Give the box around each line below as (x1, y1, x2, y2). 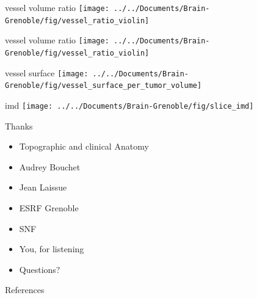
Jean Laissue (19, 181, 67, 194)
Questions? (19, 263, 60, 275)
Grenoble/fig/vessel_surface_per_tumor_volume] (5, 81, 202, 90)
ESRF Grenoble (19, 201, 79, 214)
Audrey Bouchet (19, 160, 81, 173)
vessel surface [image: (5, 66, 89, 79)
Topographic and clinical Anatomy (19, 140, 149, 153)
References (5, 283, 45, 296)
